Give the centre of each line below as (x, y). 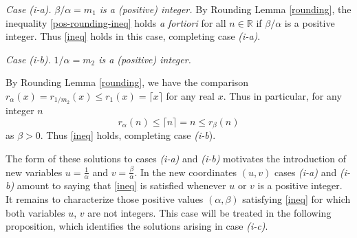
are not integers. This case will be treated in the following (209, 212)
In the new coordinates (188, 172)
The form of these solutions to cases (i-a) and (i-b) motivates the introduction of (176, 159)
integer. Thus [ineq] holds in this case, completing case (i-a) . (133, 36)
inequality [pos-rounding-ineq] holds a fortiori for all (116, 22)
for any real (190, 95)
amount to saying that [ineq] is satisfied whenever (121, 185)
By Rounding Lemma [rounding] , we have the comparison (127, 82)
